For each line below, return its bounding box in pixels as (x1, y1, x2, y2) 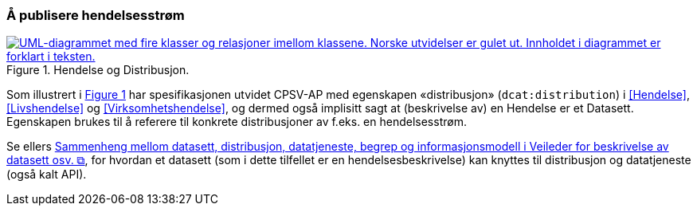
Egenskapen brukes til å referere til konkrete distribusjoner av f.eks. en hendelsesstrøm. (6, 115, 467, 129)
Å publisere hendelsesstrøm (6, 7, 185, 23)
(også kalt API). (6, 167, 87, 182)
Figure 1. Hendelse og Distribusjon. (6, 63, 190, 77)
